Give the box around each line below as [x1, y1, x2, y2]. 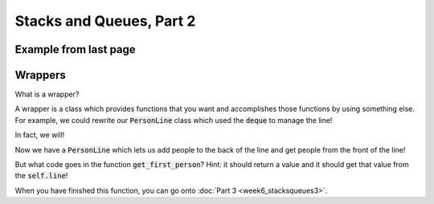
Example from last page [14, 43, 136, 56]
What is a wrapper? [14, 89, 80, 100]
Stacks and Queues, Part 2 [14, 12, 196, 30]
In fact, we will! [14, 130, 65, 140]
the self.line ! [14, 171, 68, 181]
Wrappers [14, 68, 66, 82]
